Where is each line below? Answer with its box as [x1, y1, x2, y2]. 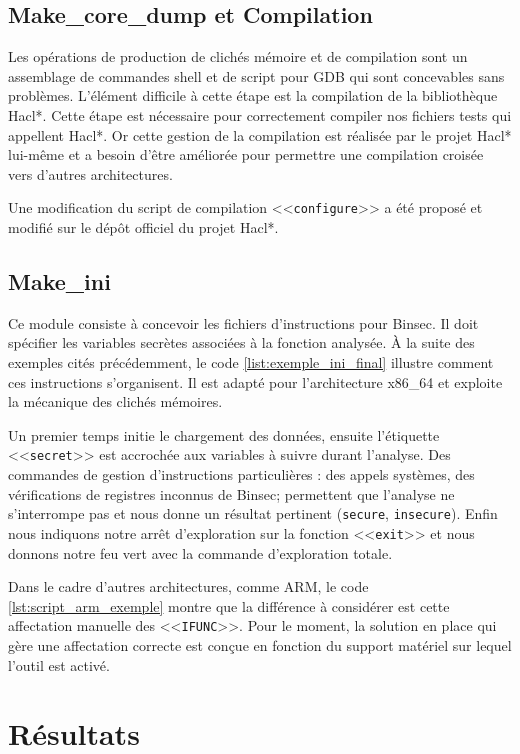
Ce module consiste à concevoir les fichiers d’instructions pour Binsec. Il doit [8, 312, 479, 333]
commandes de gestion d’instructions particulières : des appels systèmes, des [8, 464, 475, 485]
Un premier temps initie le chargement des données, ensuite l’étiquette [8, 424, 440, 445]
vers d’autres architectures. [8, 163, 173, 184]
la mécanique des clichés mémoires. [8, 391, 223, 412]
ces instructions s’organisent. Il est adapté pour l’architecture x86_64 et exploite [8, 371, 503, 392]
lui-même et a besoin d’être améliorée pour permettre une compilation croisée [8, 144, 484, 165]
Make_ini [8, 266, 111, 296]
